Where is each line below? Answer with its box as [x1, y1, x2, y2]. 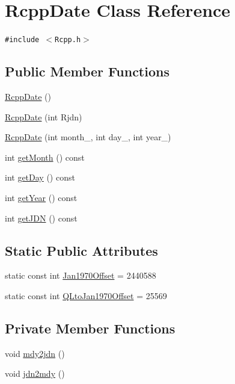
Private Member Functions [5, 318, 175, 337]
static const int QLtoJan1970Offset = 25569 [5, 289, 167, 302]
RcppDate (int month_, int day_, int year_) [5, 131, 171, 143]
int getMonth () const [5, 150, 85, 163]
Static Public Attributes [5, 241, 158, 259]
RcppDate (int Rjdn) [5, 110, 82, 123]
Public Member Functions [5, 62, 169, 81]
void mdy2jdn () [5, 347, 65, 359]
